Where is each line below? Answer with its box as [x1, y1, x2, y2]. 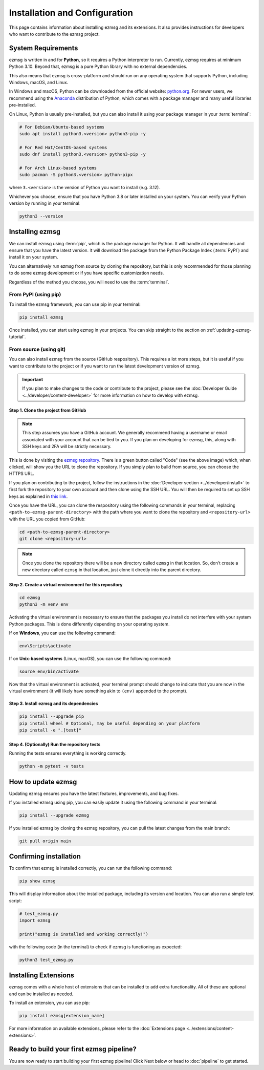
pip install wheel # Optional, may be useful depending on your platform [19, 721, 200, 726]
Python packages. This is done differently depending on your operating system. [9, 621, 170, 627]
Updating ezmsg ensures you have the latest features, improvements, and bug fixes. [9, 791, 179, 796]
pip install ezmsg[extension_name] [19, 1013, 105, 1019]
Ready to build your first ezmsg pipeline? [9, 1045, 137, 1053]
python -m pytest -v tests [19, 764, 84, 769]
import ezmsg [19, 918, 51, 923]
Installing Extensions [9, 971, 74, 980]
